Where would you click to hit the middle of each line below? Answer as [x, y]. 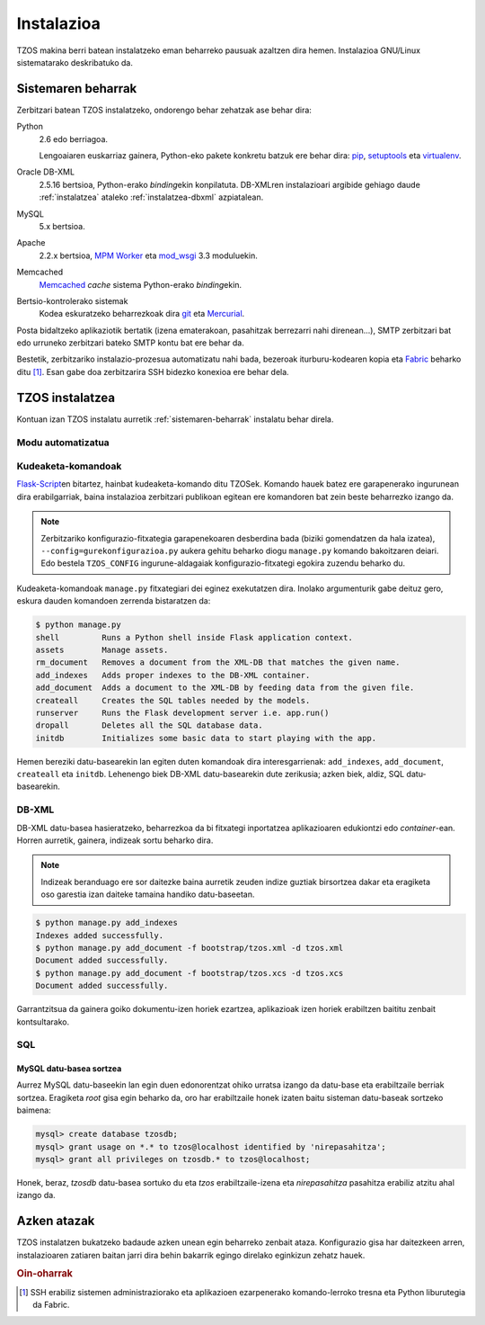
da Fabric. [51, 1305]
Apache [31, 243]
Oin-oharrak [45, 1274]
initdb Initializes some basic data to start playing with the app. [206, 738]
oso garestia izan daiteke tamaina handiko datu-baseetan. [148, 894]
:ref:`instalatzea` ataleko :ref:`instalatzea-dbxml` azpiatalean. [151, 197]
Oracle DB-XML [46, 172]
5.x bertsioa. [62, 226]
